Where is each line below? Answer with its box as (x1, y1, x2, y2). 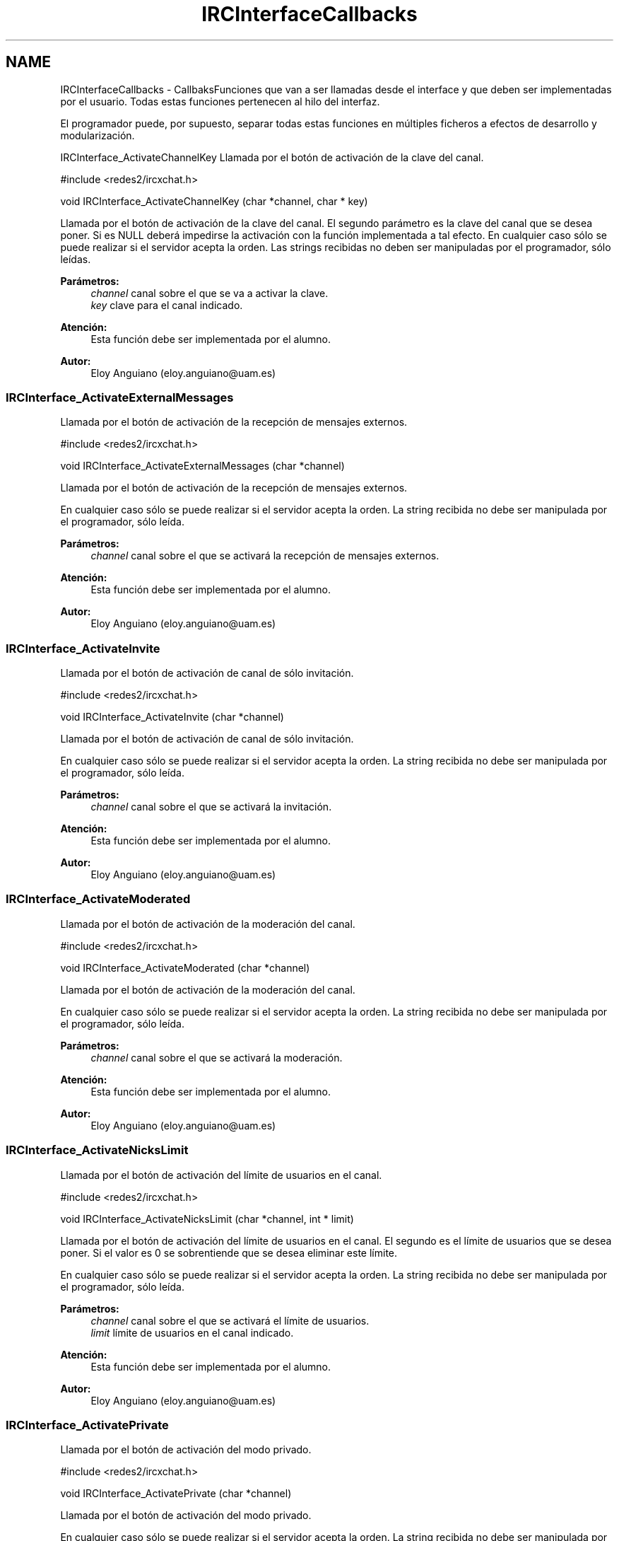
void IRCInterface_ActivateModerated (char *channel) (60, 961, 310, 974)
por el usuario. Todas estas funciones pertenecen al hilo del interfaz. (60, 95, 380, 107)
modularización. (60, 129, 135, 141)
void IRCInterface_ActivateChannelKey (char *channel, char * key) (60, 194, 368, 207)
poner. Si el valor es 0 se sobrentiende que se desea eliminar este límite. (60, 1246, 398, 1259)
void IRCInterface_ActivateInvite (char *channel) (60, 711, 284, 723)
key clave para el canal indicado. (90, 298, 243, 311)
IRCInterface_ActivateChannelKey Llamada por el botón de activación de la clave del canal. (60, 151, 484, 163)
